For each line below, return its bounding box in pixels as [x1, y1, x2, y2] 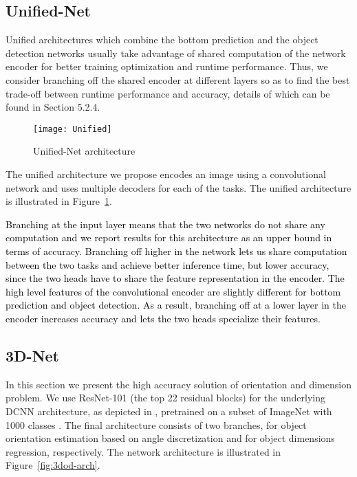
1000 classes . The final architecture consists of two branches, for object [6, 417, 307, 432]
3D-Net [6, 344, 59, 366]
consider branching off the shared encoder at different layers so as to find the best [6, 72, 350, 87]
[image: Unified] [33, 124, 112, 134]
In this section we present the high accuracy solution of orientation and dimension [6, 377, 351, 391]
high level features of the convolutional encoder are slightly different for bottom [6, 284, 341, 298]
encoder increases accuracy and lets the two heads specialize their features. [6, 311, 321, 325]
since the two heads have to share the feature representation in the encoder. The [6, 271, 345, 285]
